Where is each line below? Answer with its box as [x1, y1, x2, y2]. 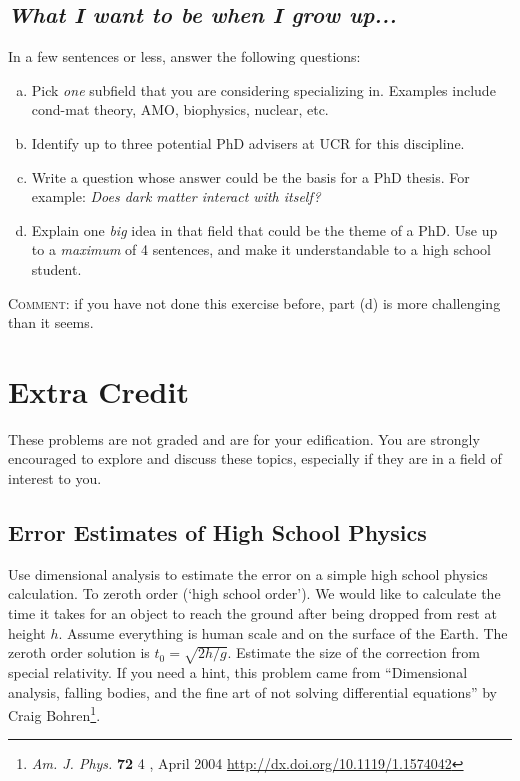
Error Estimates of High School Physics [8, 517, 427, 548]
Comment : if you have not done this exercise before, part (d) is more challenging [8, 292, 501, 313]
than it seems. [8, 312, 94, 333]
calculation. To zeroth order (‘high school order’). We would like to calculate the [8, 583, 501, 604]
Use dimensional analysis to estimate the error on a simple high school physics [8, 563, 488, 584]
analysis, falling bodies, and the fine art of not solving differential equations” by [8, 681, 497, 702]
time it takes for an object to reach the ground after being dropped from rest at [8, 603, 497, 624]
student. [31, 258, 82, 279]
